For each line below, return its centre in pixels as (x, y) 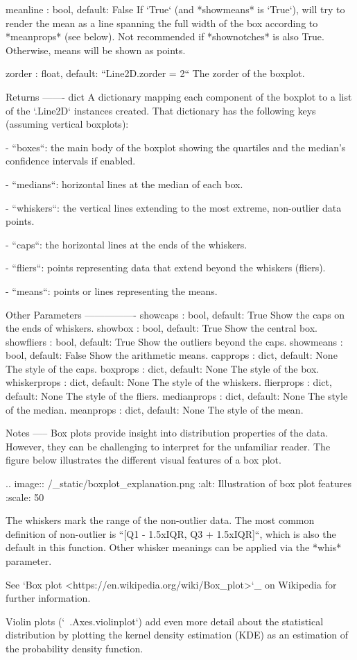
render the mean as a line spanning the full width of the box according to (162, 23)
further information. (48, 598)
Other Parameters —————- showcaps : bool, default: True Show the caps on (175, 314)
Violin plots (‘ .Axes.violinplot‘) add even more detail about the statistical (165, 621)
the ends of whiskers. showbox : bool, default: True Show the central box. (162, 328)
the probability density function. (75, 648)
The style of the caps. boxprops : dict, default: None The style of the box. (163, 368)
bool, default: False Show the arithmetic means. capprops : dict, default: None (172, 355)
